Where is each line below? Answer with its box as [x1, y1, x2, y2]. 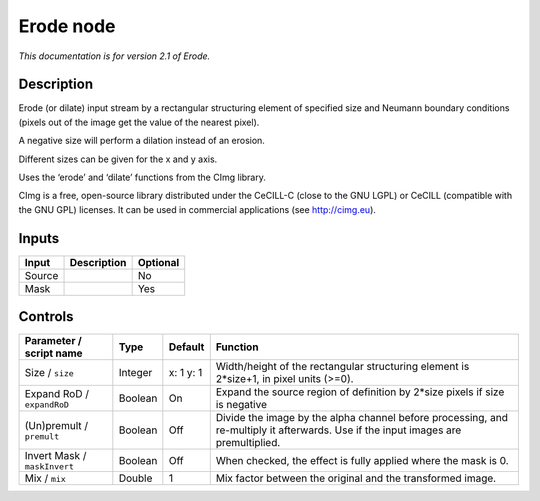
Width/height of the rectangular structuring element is [215, 360, 470, 374]
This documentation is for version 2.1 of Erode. [18, 50, 211, 62]
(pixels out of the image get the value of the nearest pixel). [18, 116, 260, 128]
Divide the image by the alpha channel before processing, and [215, 411, 509, 425]
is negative [215, 398, 267, 412]
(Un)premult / [24, 418, 89, 432]
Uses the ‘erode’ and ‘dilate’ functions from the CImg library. [18, 171, 267, 184]
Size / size [24, 366, 74, 380]
